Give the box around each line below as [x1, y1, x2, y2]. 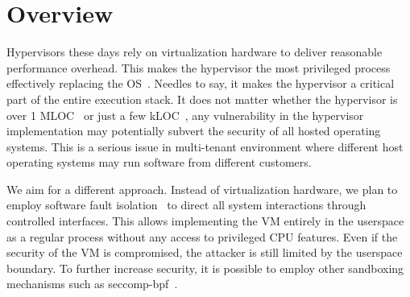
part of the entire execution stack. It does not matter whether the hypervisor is [6, 90, 398, 107]
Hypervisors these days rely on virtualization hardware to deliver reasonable [6, 43, 383, 60]
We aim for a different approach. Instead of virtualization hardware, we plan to [6, 180, 398, 197]
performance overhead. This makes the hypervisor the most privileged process [6, 59, 391, 76]
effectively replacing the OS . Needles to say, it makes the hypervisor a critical [6, 75, 395, 92]
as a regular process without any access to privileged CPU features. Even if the [6, 228, 398, 245]
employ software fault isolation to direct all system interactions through [6, 196, 367, 213]
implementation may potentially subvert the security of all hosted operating [6, 122, 381, 139]
